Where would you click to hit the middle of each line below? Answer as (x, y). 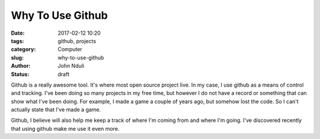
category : (23, 49)
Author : (21, 66)
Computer (70, 49)
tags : (17, 41)
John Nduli (71, 66)
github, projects (77, 41)
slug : (17, 57)
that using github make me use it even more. (65, 128)
